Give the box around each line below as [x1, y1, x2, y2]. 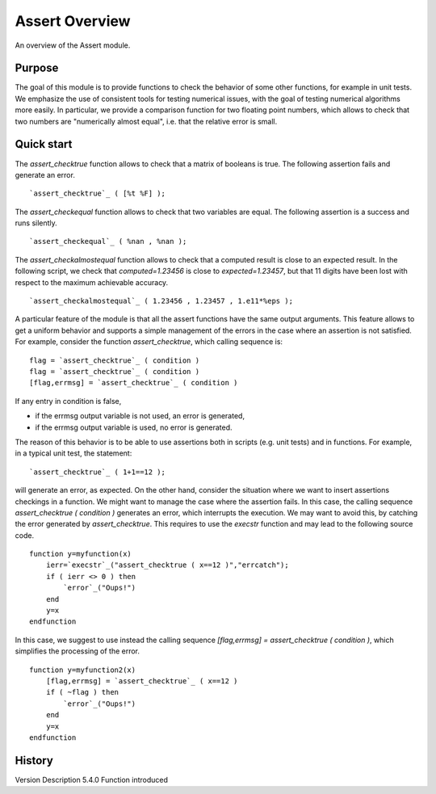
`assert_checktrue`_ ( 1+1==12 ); [29, 467, 166, 477]
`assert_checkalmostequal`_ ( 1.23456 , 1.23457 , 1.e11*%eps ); [29, 296, 294, 306]
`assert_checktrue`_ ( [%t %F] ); [29, 189, 166, 198]
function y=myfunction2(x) [29, 665, 136, 674]
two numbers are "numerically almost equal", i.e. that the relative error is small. [15, 116, 278, 126]
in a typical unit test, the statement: [15, 448, 132, 458]
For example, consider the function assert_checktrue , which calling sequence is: [15, 337, 283, 347]
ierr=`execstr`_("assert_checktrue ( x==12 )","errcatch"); [45, 561, 290, 569]
